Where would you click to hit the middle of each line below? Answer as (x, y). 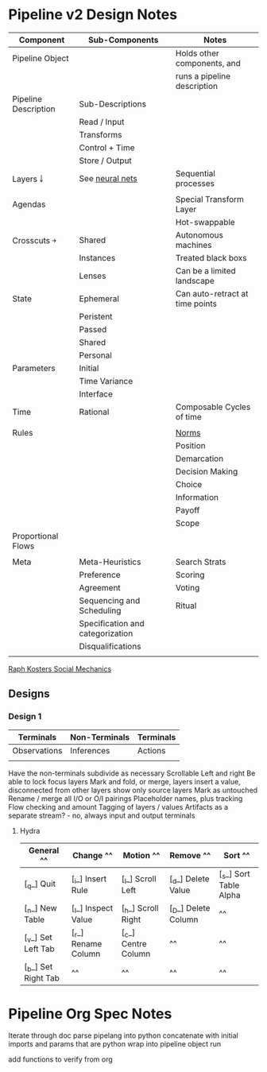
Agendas (29, 204)
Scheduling (100, 610)
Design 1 (25, 717)
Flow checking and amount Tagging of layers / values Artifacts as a (118, 807)
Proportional (35, 536)
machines (193, 245)
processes (195, 183)
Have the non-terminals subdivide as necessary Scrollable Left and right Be (132, 773)
